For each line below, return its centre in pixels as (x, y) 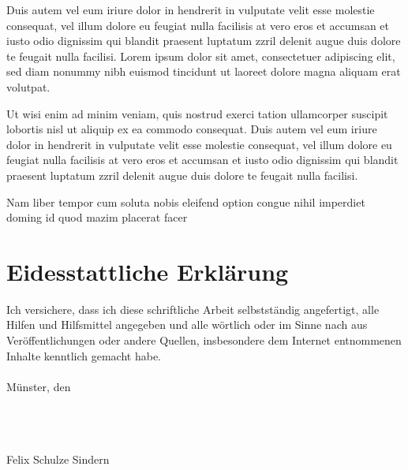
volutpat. (28, 86)
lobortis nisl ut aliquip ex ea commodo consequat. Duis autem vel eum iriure (192, 129)
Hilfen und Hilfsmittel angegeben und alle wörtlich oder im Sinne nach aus (187, 325)
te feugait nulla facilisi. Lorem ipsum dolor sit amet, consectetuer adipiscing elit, (201, 56)
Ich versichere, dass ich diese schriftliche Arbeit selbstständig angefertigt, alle (193, 309)
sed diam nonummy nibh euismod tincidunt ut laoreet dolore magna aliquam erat (204, 71)
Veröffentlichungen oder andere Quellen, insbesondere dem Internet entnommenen (204, 340)
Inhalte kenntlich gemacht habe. (84, 355)
